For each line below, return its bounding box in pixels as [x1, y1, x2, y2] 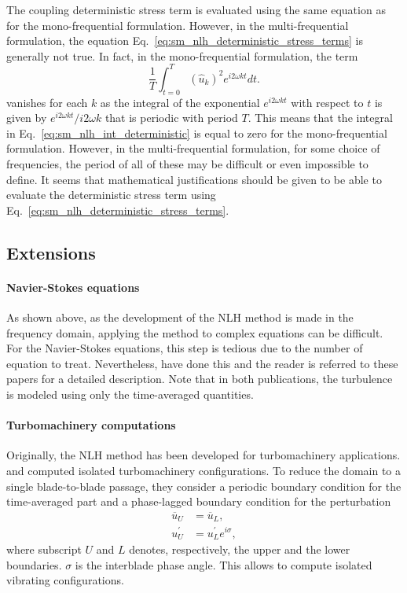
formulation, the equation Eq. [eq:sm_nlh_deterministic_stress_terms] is [6, 32, 363, 49]
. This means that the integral [247, 109, 393, 126]
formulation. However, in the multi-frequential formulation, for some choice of [6, 140, 380, 157]
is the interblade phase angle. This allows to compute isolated [75, 556, 372, 573]
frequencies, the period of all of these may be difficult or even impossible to [6, 156, 368, 172]
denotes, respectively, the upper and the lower [129, 541, 350, 557]
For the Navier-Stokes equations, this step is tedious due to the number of [6, 340, 363, 356]
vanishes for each [6, 94, 88, 110]
